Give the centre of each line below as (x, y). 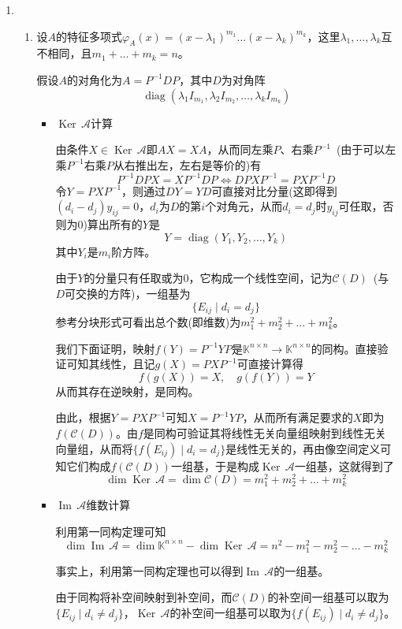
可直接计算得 (270, 364)
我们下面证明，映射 (105, 348)
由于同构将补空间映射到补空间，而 (144, 597)
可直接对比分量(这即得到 (274, 190)
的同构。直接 (344, 348)
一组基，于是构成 (215, 465)
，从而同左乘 (240, 149)
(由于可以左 (366, 149)
